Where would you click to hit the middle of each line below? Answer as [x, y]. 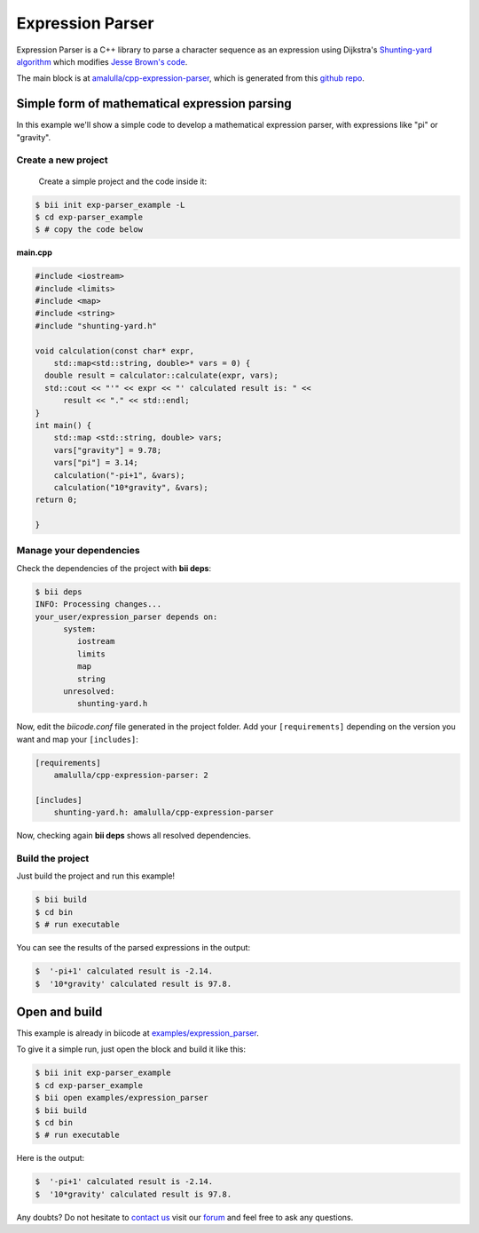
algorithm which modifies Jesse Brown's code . [102, 61]
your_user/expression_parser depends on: [126, 616]
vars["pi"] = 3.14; [96, 463]
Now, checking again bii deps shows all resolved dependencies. [134, 836]
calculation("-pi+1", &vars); [119, 475]
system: [80, 629]
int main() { [63, 425]
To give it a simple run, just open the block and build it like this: [131, 1049]
